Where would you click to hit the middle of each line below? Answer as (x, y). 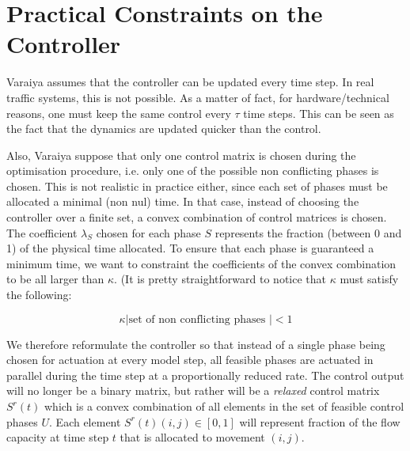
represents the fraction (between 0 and (308, 232)
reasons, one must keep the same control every (119, 113)
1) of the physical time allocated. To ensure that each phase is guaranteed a (190, 248)
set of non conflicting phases (197, 319)
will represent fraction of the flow (320, 421)
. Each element (85, 421)
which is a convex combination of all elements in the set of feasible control (224, 406)
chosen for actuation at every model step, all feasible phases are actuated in (190, 360)
